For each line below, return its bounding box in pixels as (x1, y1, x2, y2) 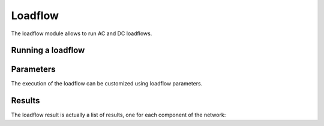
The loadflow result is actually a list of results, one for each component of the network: (11, 111, 226, 119)
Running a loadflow (11, 45, 85, 56)
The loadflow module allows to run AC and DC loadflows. (11, 30, 152, 37)
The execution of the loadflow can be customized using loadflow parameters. (11, 80, 203, 87)
